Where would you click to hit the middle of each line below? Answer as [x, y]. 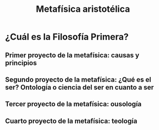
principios [21, 63]
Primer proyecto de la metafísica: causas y [72, 55]
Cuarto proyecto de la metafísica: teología [71, 121]
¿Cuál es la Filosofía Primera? [67, 37]
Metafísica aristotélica [83, 9]
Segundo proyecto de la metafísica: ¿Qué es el [78, 79]
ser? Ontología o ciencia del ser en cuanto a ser [79, 87]
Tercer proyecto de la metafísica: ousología [73, 104]
